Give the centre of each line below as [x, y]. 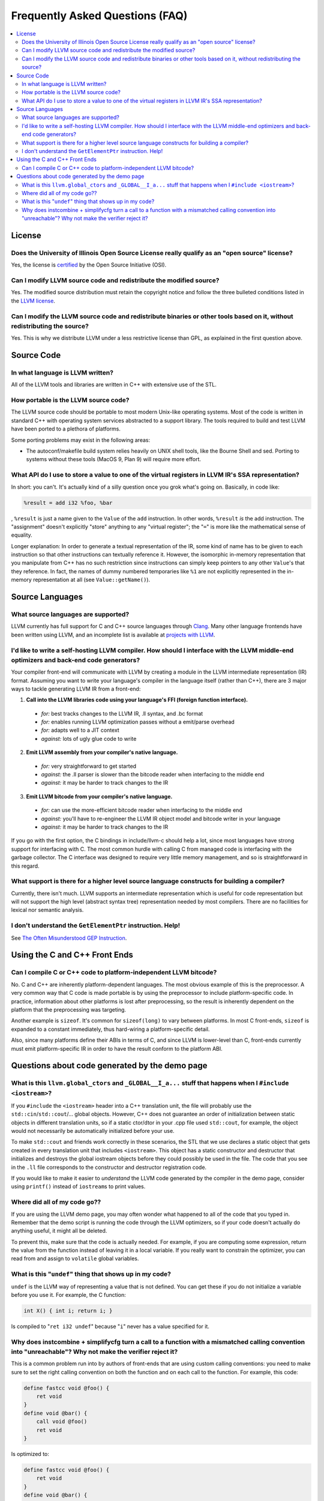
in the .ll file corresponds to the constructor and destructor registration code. [109, 1167]
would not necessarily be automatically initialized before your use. [93, 1131]
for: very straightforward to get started [89, 766]
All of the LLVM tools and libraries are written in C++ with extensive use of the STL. [114, 385]
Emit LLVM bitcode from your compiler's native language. [99, 796]
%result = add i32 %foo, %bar [68, 503]
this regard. [25, 866]
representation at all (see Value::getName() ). [91, 580]
